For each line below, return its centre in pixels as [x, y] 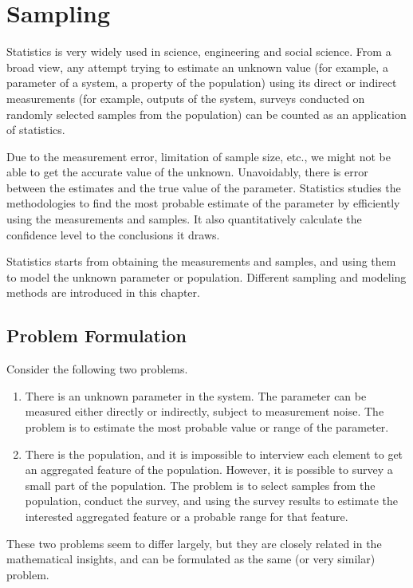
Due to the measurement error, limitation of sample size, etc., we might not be [199, 156]
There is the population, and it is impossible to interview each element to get [214, 454]
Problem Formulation [96, 335]
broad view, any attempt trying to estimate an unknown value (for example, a [197, 67]
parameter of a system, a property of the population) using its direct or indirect [202, 83]
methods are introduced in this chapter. [103, 292]
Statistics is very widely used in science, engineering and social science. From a [199, 51]
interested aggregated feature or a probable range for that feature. [187, 516]
